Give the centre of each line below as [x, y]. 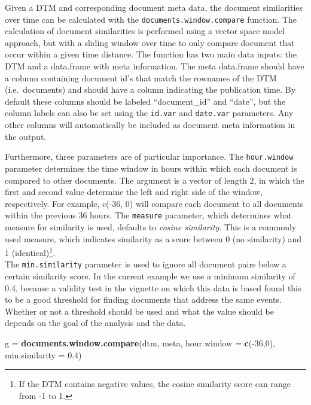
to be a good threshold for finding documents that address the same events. [143, 299]
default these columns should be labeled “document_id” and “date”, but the [145, 101]
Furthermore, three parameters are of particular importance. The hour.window [149, 156]
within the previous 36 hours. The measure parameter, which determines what [148, 215]
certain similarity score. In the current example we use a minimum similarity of [150, 276]
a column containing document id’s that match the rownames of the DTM [141, 77]
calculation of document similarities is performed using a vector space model [145, 31]
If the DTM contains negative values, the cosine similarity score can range [155, 384]
